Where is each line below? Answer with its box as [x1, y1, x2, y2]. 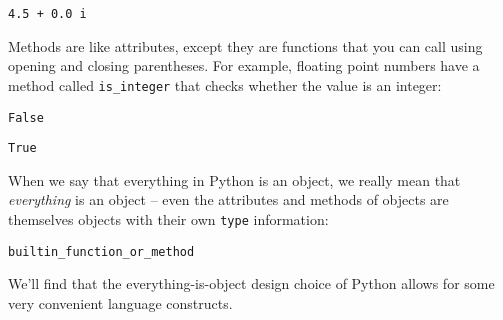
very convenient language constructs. [8, 292, 233, 313]
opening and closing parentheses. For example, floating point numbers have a [8, 55, 480, 76]
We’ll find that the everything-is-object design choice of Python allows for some [8, 273, 495, 294]
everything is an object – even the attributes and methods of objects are [8, 189, 449, 210]
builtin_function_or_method [8, 244, 195, 259]
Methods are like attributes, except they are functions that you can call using [8, 35, 483, 56]
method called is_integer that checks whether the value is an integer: [8, 74, 442, 95]
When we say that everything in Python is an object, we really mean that [8, 169, 461, 190]
